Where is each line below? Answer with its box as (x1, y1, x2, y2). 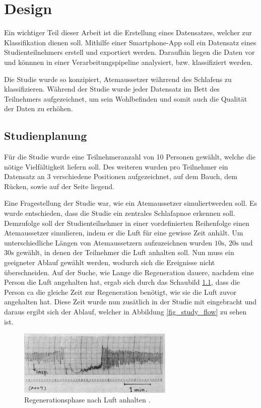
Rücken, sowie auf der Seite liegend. (4, 181, 114, 191)
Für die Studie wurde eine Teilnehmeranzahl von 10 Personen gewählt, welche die (4, 151, 255, 162)
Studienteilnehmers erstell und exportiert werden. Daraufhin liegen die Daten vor (4, 47, 255, 57)
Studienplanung (4, 128, 87, 143)
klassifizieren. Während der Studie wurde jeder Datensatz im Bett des (4, 84, 220, 94)
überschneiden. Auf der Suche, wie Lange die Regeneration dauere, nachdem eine (4, 267, 254, 277)
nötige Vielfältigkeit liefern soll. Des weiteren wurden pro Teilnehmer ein (4, 161, 228, 172)
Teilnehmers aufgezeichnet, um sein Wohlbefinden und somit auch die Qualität (4, 93, 247, 104)
